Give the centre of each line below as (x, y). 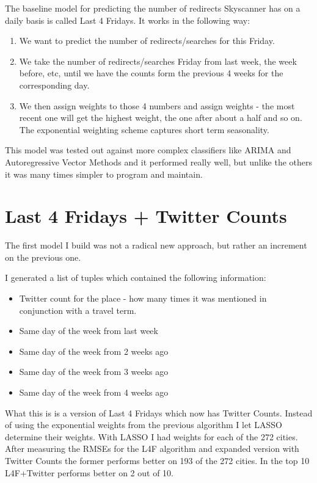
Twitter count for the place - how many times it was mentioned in (143, 298)
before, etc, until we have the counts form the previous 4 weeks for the (151, 73)
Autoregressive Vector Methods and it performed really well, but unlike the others (159, 162)
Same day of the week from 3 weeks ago (94, 372)
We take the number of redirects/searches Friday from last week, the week (158, 61)
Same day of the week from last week (89, 331)
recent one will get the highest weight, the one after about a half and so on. (161, 118)
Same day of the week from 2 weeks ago (94, 351)
